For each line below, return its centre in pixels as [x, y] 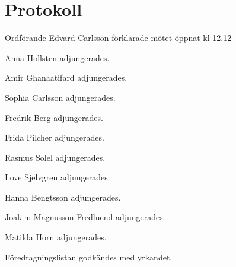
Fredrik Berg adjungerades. [54, 117]
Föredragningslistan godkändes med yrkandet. [89, 257]
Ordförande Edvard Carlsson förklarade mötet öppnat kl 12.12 [118, 38]
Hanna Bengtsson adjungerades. [63, 197]
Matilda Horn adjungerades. [56, 237]
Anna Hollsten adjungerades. [57, 57]
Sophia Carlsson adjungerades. [60, 97]
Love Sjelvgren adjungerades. [58, 177]
